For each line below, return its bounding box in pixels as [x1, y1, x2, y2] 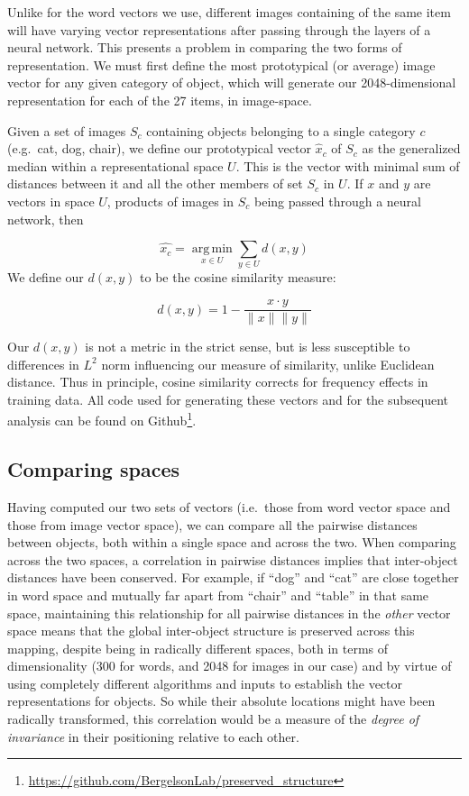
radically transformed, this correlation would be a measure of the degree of [7, 709, 419, 728]
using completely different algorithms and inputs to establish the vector [7, 673, 403, 692]
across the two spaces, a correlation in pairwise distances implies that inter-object [7, 550, 458, 569]
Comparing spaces [7, 455, 180, 483]
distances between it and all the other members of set [7, 174, 303, 193]
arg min [191, 242, 233, 256]
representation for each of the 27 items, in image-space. [7, 90, 312, 109]
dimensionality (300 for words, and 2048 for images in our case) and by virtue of [7, 656, 452, 675]
